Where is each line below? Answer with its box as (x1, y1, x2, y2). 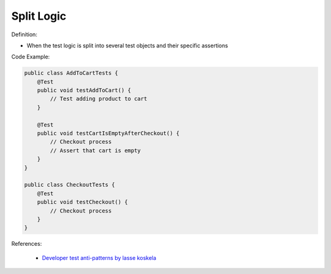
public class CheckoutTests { (24, 181, 115, 189)
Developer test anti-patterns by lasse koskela (42, 254, 156, 261)
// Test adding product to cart (50, 95, 147, 103)
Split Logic (11, 9, 67, 23)
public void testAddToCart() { (37, 87, 131, 94)
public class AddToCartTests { (24, 69, 119, 77)
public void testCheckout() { (37, 198, 128, 206)
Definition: (11, 31, 38, 38)
